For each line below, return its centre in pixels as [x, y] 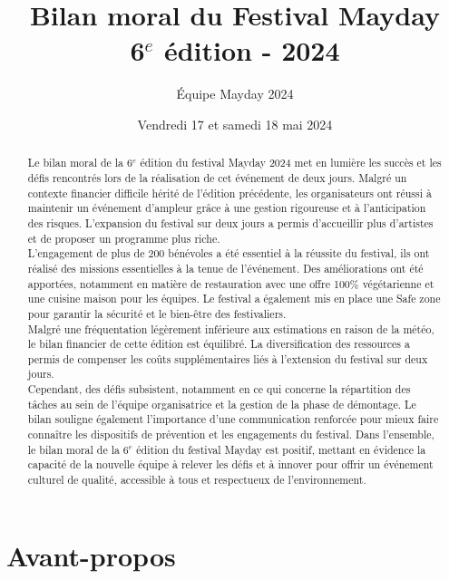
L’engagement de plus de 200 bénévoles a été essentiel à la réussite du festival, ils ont [229, 253]
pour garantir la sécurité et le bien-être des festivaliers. [157, 313]
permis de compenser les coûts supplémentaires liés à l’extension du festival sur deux [228, 358]
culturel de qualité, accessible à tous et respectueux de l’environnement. [197, 480]
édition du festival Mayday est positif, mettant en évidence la [281, 449]
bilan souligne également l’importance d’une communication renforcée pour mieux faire [233, 419]
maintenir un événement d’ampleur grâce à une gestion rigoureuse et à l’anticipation [227, 208]
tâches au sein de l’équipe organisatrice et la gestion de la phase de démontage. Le [222, 404]
